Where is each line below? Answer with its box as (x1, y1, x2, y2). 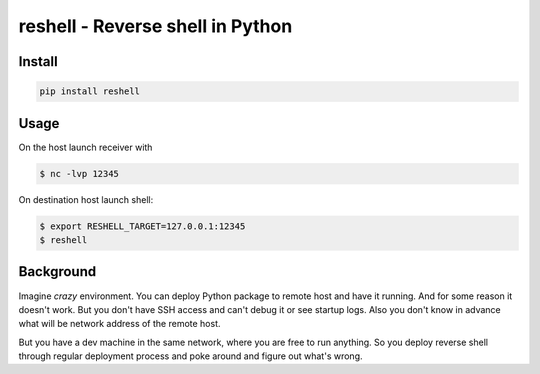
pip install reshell (39, 86, 140, 97)
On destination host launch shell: (18, 193, 154, 205)
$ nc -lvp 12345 (39, 168, 120, 179)
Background (18, 263, 97, 280)
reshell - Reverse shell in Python (18, 15, 293, 37)
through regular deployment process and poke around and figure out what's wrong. (18, 350, 363, 362)
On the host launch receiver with (18, 141, 153, 153)
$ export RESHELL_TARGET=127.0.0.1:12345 (39, 220, 246, 232)
